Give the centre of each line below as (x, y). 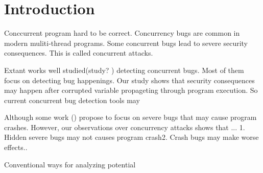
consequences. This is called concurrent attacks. (79, 53)
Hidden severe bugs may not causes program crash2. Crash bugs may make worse (131, 137)
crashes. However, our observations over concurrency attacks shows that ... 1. (125, 127)
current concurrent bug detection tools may (72, 100)
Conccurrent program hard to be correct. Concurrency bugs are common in (122, 33)
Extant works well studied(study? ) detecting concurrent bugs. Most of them (124, 70)
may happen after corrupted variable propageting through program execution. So (131, 90)
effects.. (16, 147)
